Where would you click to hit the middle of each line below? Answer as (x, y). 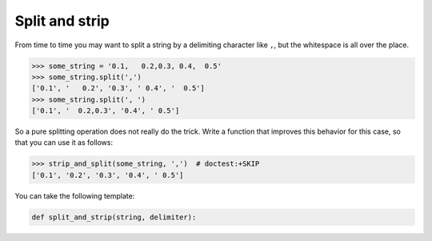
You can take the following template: (75, 195)
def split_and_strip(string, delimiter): (114, 217)
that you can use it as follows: (64, 143)
